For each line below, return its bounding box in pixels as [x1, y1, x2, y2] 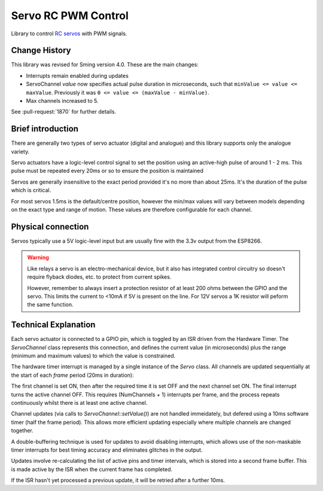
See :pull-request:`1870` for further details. [11, 108, 117, 115]
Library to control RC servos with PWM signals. [11, 30, 127, 37]
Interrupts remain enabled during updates [26, 72, 129, 79]
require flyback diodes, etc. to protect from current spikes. [27, 273, 172, 280]
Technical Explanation [11, 320, 96, 330]
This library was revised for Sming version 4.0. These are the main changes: [11, 61, 199, 68]
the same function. [27, 301, 74, 308]
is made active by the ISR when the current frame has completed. [11, 465, 173, 472]
